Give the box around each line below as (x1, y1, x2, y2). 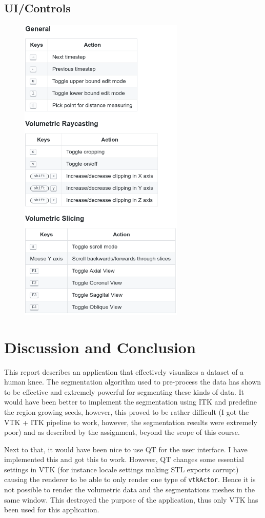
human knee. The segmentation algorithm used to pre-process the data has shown (4, 376, 261, 387)
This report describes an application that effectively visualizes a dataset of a (4, 366, 244, 377)
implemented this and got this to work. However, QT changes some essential (4, 454, 244, 465)
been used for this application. (4, 504, 99, 515)
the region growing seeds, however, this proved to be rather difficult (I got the (4, 406, 249, 417)
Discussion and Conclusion (4, 336, 196, 357)
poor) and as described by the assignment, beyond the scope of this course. (4, 427, 240, 437)
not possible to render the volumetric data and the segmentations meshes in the (4, 484, 255, 495)
